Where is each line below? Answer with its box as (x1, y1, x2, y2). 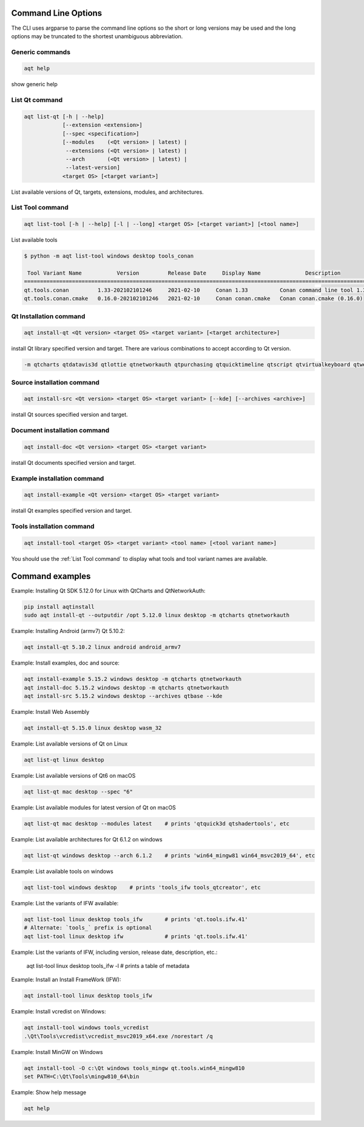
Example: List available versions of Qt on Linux (11, 740, 128, 747)
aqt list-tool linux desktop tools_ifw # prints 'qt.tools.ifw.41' (24, 916, 248, 923)
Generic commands (11, 47, 71, 56)
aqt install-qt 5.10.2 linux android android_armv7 (24, 644, 181, 651)
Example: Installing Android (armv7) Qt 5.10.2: (11, 628, 126, 635)
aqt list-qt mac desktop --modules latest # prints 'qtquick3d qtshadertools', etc (24, 820, 290, 827)
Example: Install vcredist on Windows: (11, 1008, 106, 1015)
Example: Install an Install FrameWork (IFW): (11, 976, 121, 984)
